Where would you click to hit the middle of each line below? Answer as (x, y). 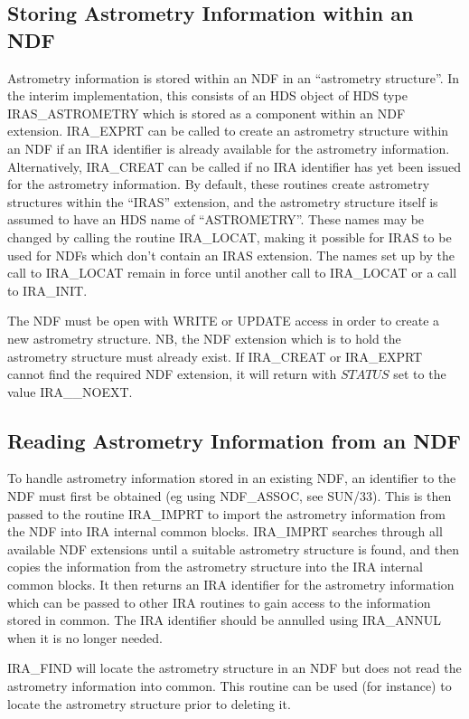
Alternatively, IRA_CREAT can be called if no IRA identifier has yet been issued (234, 166)
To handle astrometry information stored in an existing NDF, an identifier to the (232, 478)
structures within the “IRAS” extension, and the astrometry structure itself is (223, 201)
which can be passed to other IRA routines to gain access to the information (219, 602)
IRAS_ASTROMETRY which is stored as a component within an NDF (206, 113)
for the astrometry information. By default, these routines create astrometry (219, 184)
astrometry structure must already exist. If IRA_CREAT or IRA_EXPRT (215, 356)
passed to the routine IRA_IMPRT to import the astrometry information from (226, 513)
